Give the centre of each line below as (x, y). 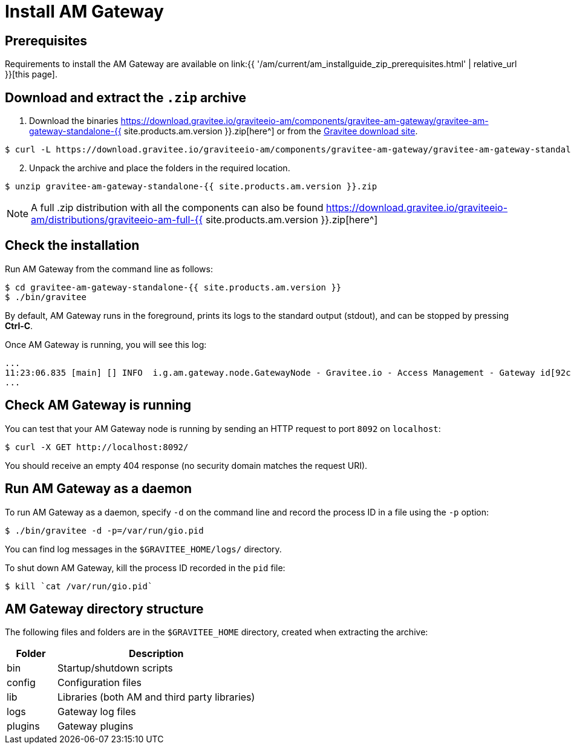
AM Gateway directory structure (104, 609)
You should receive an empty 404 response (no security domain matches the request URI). (186, 465)
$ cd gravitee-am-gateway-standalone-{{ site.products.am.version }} (173, 287)
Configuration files (100, 683)
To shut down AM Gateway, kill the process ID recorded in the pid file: (145, 567)
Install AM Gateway (84, 11)
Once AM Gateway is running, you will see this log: (106, 344)
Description (156, 654)
